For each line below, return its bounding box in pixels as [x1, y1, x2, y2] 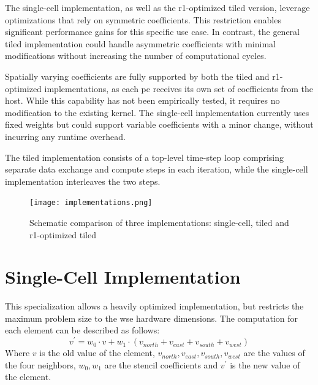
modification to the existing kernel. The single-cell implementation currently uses [5, 106, 309, 119]
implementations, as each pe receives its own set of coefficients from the [44, 82, 313, 95]
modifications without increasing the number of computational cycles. [5, 49, 267, 62]
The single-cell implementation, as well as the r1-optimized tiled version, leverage [5, 1, 310, 14]
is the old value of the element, [39, 346, 155, 359]
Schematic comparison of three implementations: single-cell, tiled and [29, 216, 289, 228]
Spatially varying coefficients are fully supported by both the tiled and [5, 69, 270, 82]
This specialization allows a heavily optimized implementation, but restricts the [5, 300, 304, 313]
